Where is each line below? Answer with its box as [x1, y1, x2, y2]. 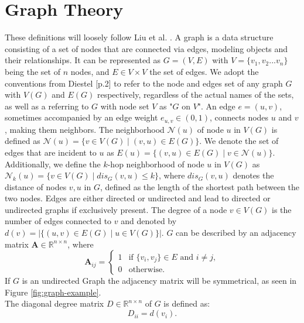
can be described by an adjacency [176, 226, 296, 239]
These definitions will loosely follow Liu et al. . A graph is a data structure [5, 31, 274, 43]
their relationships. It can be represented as [5, 54, 161, 66]
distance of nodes [5, 180, 67, 193]
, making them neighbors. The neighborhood [5, 123, 165, 135]
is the [272, 203, 292, 215]
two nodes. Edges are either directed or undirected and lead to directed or [5, 192, 271, 204]
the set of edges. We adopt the [149, 65, 259, 77]
